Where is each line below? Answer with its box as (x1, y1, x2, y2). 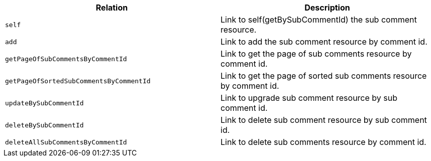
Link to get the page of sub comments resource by (221, 49, 412, 59)
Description (304, 3, 350, 13)
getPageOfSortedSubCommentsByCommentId (5, 77, 151, 85)
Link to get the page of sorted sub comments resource (221, 71, 427, 81)
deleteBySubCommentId (5, 121, 84, 129)
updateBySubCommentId (5, 99, 84, 107)
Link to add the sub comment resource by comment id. (221, 37, 427, 47)
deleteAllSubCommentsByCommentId (5, 138, 127, 146)
